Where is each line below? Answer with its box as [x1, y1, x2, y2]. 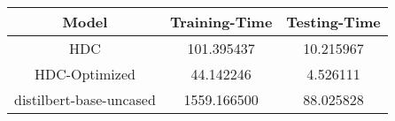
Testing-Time [286, 11, 381, 32]
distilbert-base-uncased [14, 89, 156, 110]
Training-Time [169, 11, 273, 32]
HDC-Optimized [34, 64, 136, 84]
